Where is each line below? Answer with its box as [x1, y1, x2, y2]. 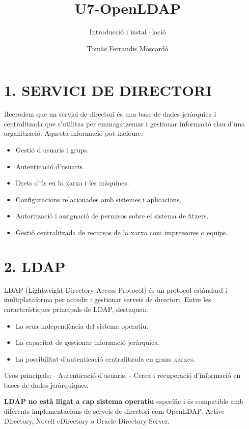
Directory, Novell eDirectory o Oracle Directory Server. [4, 415, 170, 426]
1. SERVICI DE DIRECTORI [4, 80, 212, 100]
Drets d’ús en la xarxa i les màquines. [15, 178, 129, 188]
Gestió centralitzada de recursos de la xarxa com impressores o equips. [15, 227, 228, 237]
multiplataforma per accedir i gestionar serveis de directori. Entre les [4, 294, 211, 305]
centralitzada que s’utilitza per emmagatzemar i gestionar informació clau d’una [4, 118, 245, 128]
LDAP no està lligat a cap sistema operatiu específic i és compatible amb [4, 396, 244, 406]
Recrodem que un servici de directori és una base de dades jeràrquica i [4, 109, 216, 119]
